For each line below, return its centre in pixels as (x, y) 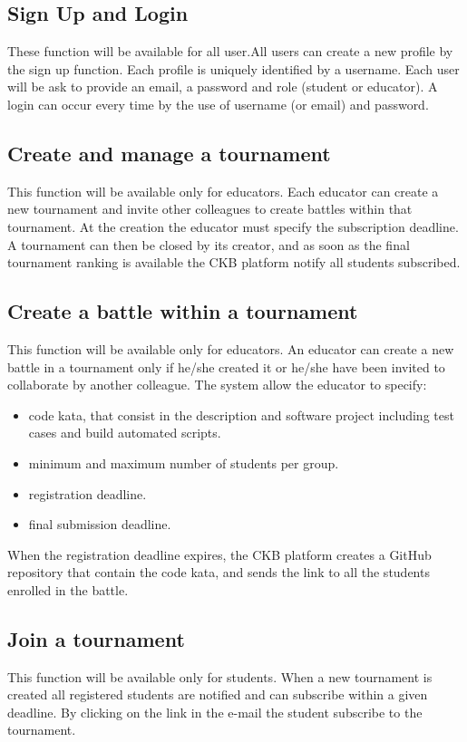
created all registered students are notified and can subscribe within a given (218, 694)
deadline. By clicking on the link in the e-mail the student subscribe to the (215, 712)
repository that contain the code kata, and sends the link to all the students (219, 572)
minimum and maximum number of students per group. (184, 463)
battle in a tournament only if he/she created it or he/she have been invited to (226, 366)
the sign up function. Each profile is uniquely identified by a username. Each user (233, 68)
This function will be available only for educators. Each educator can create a (223, 191)
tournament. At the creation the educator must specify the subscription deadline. (233, 226)
